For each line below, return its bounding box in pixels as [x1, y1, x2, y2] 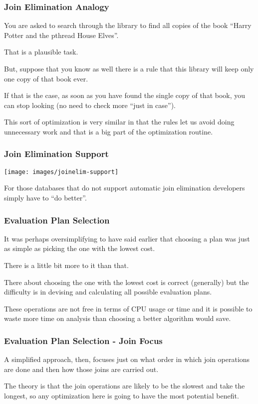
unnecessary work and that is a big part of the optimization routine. [4, 126, 213, 136]
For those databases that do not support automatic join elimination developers [4, 182, 245, 193]
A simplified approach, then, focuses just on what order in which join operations [4, 354, 250, 364]
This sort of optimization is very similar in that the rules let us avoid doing [4, 116, 235, 127]
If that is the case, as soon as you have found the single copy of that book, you [4, 90, 246, 100]
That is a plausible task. [4, 46, 78, 57]
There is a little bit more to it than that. [4, 260, 129, 270]
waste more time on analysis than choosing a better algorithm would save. [4, 313, 231, 323]
